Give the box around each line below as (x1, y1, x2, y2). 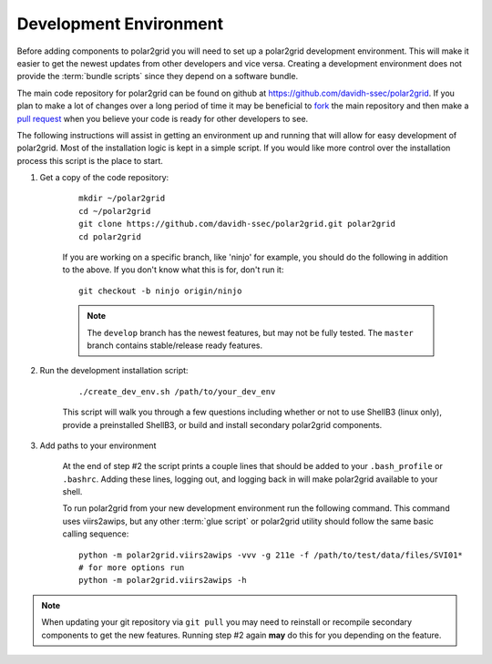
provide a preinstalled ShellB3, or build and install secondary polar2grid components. (62, 419, 383, 430)
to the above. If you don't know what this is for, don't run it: (62, 264, 284, 275)
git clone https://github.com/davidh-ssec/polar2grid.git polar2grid (78, 219, 396, 230)
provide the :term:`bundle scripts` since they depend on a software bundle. (16, 71, 299, 82)
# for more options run (78, 563, 185, 573)
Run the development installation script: (39, 365, 189, 376)
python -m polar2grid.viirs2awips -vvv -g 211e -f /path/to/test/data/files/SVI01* (78, 549, 464, 560)
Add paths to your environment (39, 440, 157, 451)
